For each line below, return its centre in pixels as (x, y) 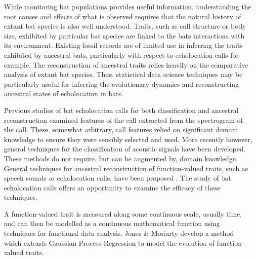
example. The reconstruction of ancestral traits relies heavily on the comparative (126, 64)
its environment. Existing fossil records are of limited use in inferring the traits (123, 45)
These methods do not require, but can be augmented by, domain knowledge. (121, 158)
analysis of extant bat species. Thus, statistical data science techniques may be (123, 74)
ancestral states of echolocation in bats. (64, 93)
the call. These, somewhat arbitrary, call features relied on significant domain (121, 129)
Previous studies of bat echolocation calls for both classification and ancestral (121, 110)
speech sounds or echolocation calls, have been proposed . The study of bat (118, 178)
